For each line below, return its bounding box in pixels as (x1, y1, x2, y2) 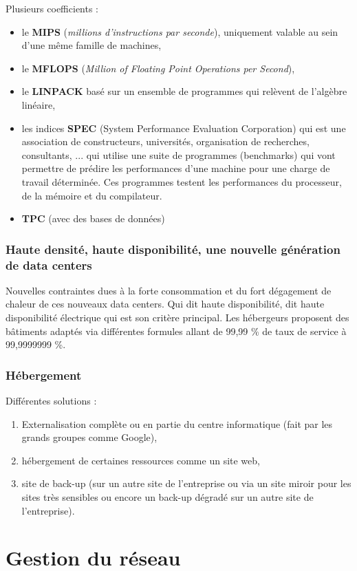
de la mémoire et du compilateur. (21, 188, 162, 202)
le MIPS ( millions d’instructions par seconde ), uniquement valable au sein (21, 24, 338, 39)
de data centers (6, 256, 92, 273)
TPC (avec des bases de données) (21, 211, 165, 226)
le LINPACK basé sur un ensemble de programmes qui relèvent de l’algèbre (21, 84, 347, 98)
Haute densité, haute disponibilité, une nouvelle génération (6, 240, 340, 257)
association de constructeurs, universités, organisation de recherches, (21, 134, 310, 149)
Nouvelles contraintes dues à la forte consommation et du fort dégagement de (6, 283, 332, 297)
